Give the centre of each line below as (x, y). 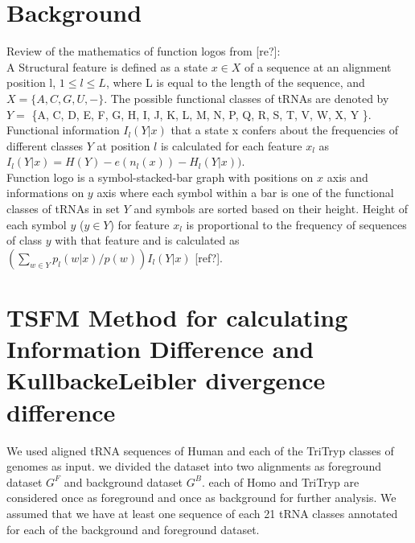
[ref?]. (209, 257)
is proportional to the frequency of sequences (296, 224)
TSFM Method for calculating (177, 317)
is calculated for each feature (231, 145)
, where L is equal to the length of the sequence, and (235, 82)
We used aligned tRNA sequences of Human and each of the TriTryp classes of (200, 450)
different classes (45, 145)
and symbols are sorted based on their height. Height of (271, 209)
